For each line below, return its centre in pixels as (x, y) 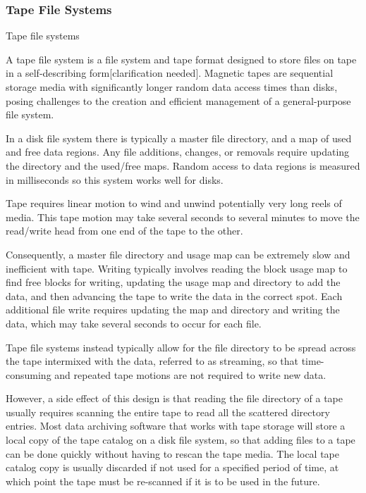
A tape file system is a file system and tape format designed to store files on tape (181, 59)
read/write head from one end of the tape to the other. (124, 231)
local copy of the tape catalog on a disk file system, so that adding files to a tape (181, 440)
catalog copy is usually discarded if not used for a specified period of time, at (172, 467)
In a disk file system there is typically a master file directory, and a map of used (179, 138)
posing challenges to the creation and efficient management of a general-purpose (178, 100)
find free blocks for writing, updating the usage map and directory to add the (173, 282)
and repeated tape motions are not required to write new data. (190, 374)
